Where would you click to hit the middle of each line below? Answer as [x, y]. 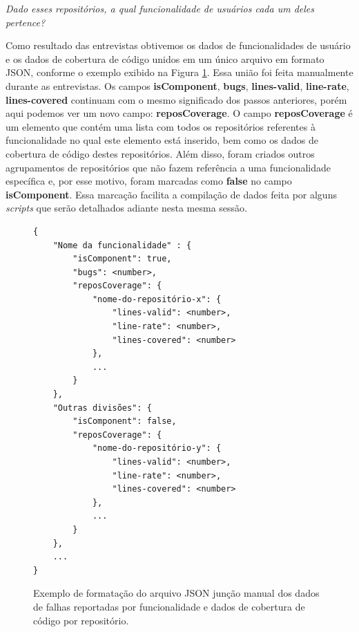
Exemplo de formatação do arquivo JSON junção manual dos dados [176, 593]
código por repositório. [81, 620]
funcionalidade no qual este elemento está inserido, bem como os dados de [162, 140]
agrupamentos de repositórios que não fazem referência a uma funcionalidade [168, 167]
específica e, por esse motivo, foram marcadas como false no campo [149, 181]
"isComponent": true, [122, 259]
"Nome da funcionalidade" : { [122, 245]
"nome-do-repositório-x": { [157, 299]
